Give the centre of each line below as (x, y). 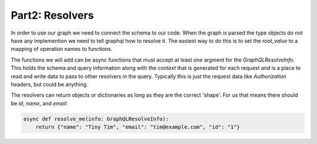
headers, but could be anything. (49, 84)
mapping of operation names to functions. (62, 49)
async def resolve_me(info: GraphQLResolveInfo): (96, 119)
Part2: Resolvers (52, 15)
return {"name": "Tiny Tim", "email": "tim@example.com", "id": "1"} (138, 127)
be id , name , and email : (39, 103)
